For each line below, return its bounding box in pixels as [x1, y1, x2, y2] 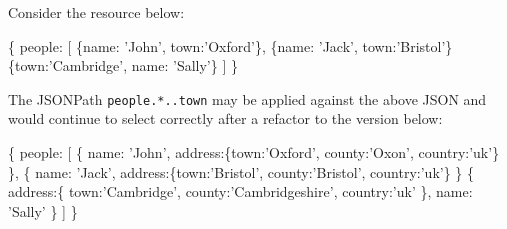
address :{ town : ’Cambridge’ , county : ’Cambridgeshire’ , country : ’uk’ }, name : [8, 181, 473, 202]
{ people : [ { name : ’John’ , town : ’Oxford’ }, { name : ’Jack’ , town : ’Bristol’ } [8, 35, 453, 56]
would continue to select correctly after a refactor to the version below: [8, 108, 443, 129]
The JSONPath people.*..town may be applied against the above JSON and [8, 88, 487, 109]
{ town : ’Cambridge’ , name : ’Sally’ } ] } [8, 55, 238, 76]
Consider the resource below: [8, 2, 185, 22]
